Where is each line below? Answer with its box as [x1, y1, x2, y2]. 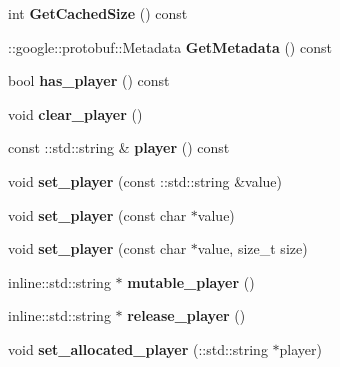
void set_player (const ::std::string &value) [8, 170, 283, 191]
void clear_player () [8, 103, 143, 124]
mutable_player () [127, 271, 255, 292]
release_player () [127, 305, 246, 326]
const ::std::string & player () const [8, 137, 230, 158]
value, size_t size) [197, 238, 308, 259]
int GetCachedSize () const [8, 3, 188, 23]
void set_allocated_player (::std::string [8, 338, 268, 359]
